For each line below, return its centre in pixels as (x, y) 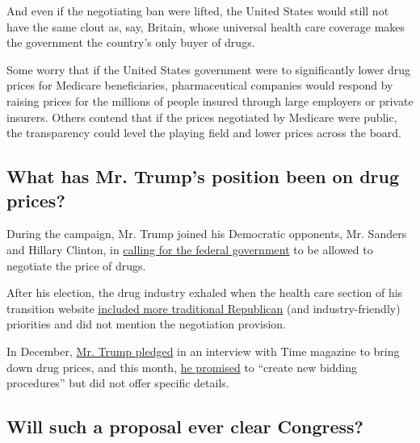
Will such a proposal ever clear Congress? (185, 426)
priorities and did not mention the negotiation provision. (147, 324)
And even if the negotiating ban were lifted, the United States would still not (198, 10)
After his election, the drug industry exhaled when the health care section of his (205, 293)
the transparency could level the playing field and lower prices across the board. (204, 133)
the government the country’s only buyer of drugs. (131, 42)
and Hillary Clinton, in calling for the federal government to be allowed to (190, 249)
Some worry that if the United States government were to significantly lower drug (209, 69)
